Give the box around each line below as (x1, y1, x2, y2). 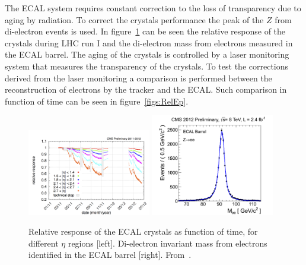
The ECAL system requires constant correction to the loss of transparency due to (5, 2, 301, 14)
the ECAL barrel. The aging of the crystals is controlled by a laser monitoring (5, 48, 289, 61)
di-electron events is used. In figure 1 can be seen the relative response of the (5, 25, 286, 37)
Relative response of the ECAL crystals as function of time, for (28, 225, 258, 238)
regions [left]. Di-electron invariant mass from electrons (68, 236, 267, 249)
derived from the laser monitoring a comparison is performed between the (5, 71, 272, 84)
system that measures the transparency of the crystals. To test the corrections (5, 59, 289, 72)
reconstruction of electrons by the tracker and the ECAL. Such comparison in (5, 83, 287, 96)
